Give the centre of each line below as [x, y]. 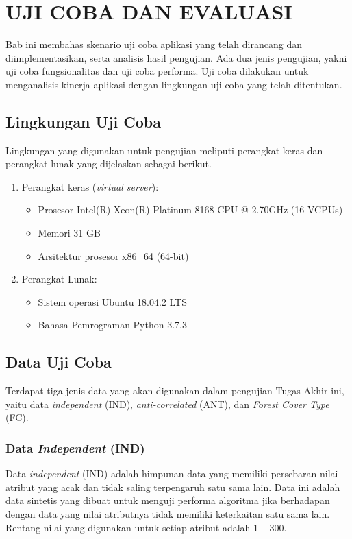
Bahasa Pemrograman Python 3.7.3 [112, 325]
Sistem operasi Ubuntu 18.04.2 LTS [112, 301]
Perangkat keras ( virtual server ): [90, 186]
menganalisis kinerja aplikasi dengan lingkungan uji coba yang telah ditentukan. [174, 84]
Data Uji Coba [59, 362]
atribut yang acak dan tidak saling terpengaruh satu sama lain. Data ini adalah [173, 487]
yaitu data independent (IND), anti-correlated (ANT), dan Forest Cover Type [167, 404]
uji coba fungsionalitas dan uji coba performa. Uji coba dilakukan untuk [157, 71]
